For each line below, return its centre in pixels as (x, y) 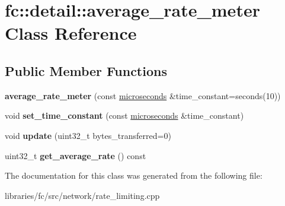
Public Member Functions (86, 70)
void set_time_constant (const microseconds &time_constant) (124, 115)
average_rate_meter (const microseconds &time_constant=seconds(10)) (143, 95)
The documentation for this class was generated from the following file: (134, 175)
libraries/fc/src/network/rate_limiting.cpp (82, 195)
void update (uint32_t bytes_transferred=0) (88, 135)
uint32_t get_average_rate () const (76, 155)
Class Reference (71, 33)
